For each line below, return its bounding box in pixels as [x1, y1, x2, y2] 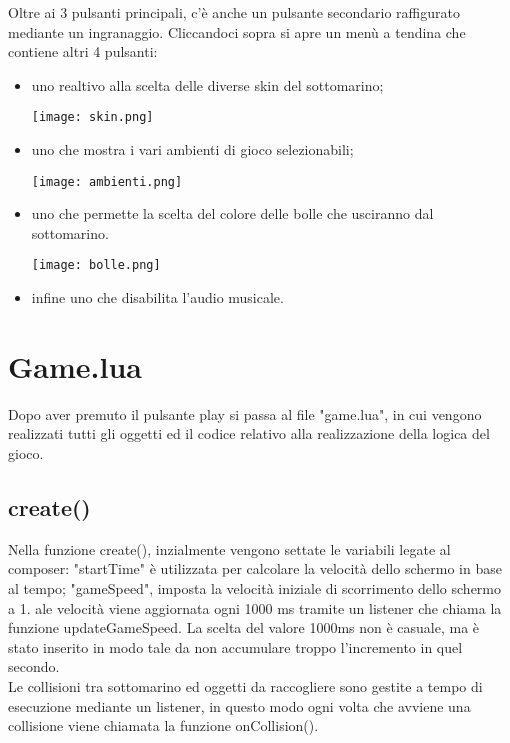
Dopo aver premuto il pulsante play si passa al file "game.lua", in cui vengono [8, 403, 482, 424]
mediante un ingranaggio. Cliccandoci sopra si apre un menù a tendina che [8, 21, 466, 42]
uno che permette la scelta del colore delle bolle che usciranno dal [31, 203, 434, 224]
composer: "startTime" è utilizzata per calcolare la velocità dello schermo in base [8, 558, 502, 579]
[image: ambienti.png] [31, 174, 183, 189]
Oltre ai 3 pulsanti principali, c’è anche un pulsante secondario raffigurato [8, 2, 460, 22]
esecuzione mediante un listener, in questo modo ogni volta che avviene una [8, 695, 471, 716]
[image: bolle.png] [31, 258, 161, 273]
